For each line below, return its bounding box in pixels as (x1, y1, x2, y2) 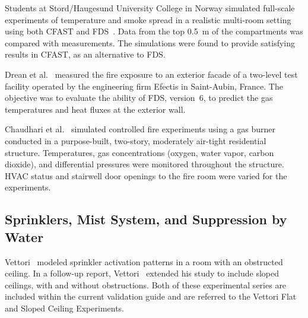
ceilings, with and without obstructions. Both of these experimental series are (5, 278, 287, 291)
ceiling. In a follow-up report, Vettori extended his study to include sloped (5, 267, 280, 279)
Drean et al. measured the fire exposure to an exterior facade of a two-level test (5, 68, 298, 80)
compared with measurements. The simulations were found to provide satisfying (5, 36, 296, 49)
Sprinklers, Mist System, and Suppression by (5, 210, 287, 228)
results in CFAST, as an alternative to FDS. (5, 48, 166, 61)
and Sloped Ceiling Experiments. (5, 301, 125, 314)
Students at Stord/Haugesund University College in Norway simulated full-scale (5, 2, 295, 14)
